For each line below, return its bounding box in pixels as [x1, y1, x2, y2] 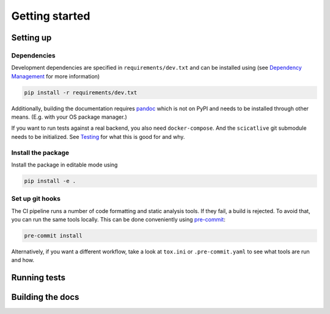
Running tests [11, 272, 66, 283]
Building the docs [11, 292, 79, 302]
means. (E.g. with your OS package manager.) [11, 113, 128, 121]
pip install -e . [24, 178, 76, 184]
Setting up [11, 32, 52, 43]
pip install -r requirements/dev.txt [24, 89, 137, 96]
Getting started [11, 9, 90, 23]
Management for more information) [11, 72, 100, 80]
